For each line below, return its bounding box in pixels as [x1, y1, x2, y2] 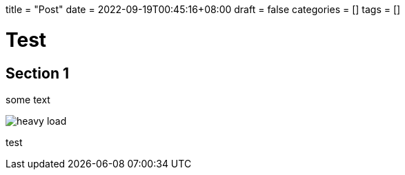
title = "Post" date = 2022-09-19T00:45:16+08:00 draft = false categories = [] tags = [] [6, 3, 401, 15]
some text [6, 93, 50, 105]
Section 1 [6, 64, 69, 82]
